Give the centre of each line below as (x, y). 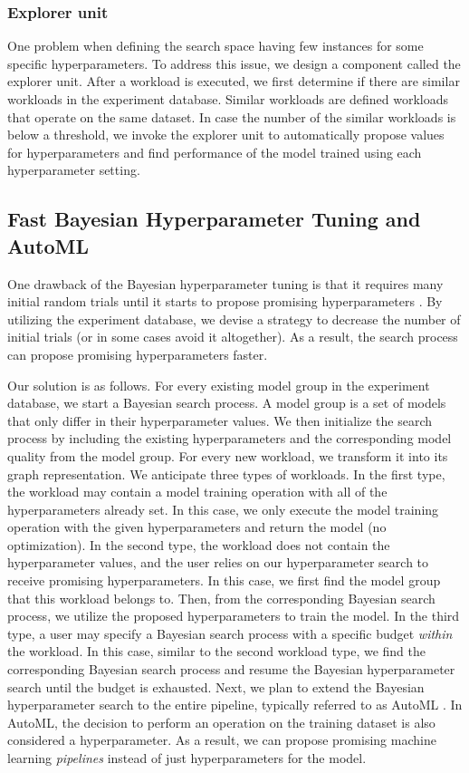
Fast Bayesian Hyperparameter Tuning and (214, 219)
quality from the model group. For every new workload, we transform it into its (228, 455)
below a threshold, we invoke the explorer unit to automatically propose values (226, 135)
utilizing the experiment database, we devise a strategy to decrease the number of (234, 319)
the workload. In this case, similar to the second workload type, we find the (217, 651)
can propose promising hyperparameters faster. (138, 354)
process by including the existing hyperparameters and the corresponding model (230, 438)
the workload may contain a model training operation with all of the (197, 492)
